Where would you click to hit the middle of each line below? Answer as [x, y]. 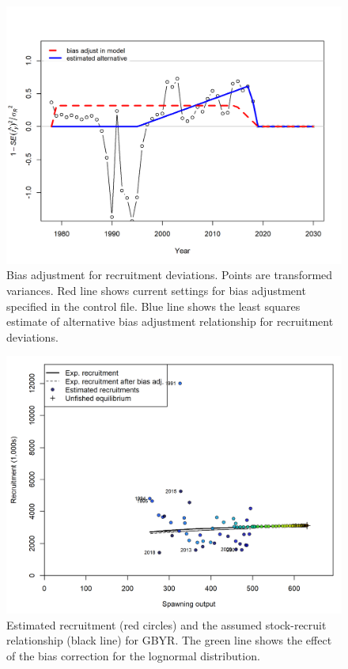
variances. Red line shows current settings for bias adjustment [156, 291]
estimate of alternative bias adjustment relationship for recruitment [170, 321]
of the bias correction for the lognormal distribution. [133, 656]
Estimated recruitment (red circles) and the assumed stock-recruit [166, 624]
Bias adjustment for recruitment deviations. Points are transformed [170, 275]
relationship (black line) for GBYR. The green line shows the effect [169, 640]
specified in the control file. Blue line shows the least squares [153, 306]
